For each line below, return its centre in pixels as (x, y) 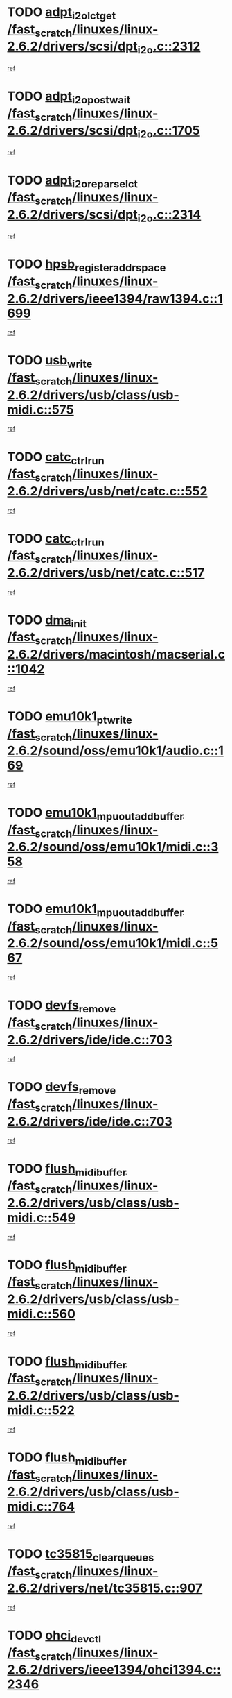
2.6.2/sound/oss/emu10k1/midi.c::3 (113, 847)
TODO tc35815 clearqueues (81, 1555)
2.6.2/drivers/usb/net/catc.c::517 (106, 572)
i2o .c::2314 (169, 215)
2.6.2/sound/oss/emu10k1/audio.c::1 (115, 751)
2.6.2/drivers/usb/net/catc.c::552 (107, 491)
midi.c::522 (41, 1410)
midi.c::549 (42, 1217)
